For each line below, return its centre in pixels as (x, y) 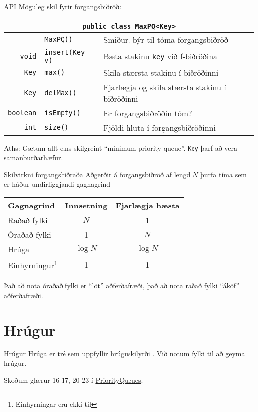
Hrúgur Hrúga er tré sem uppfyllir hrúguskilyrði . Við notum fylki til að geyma (125, 353)
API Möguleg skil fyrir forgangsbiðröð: (63, 6)
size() (57, 127)
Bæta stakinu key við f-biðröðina (161, 56)
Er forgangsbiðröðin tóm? (148, 113)
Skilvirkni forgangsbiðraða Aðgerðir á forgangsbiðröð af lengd (97, 174)
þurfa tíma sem (224, 174)
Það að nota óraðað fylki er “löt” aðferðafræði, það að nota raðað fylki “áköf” (122, 286)
